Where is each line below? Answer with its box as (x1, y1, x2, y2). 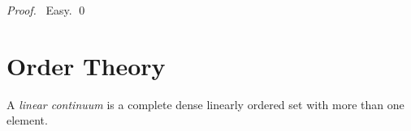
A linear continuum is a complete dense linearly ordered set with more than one (6, 95, 405, 112)
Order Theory (6, 49, 166, 82)
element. (6, 112, 48, 129)
